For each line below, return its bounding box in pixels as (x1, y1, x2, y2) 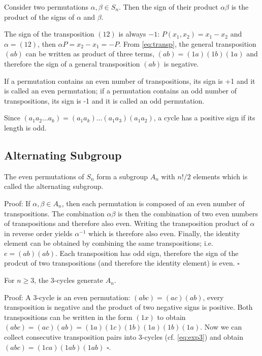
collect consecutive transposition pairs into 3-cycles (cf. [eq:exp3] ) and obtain (4, 332, 244, 342)
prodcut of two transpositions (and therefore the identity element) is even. (4, 257, 235, 268)
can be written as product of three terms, (25, 48, 155, 59)
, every (203, 292, 224, 302)
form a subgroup (96, 171, 148, 181)
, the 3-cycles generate (34, 275, 104, 285)
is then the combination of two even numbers (118, 208, 258, 218)
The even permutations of (4, 171, 84, 181)
